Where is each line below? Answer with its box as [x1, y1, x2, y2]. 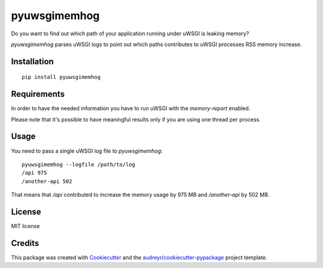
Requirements [11, 89, 65, 99]
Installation [11, 56, 54, 66]
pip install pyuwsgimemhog [22, 74, 101, 81]
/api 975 [22, 169, 47, 176]
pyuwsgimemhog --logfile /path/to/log [22, 161, 136, 167]
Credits [11, 238, 39, 248]
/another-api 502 [22, 178, 72, 185]
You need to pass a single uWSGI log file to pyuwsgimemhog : [11, 147, 163, 154]
